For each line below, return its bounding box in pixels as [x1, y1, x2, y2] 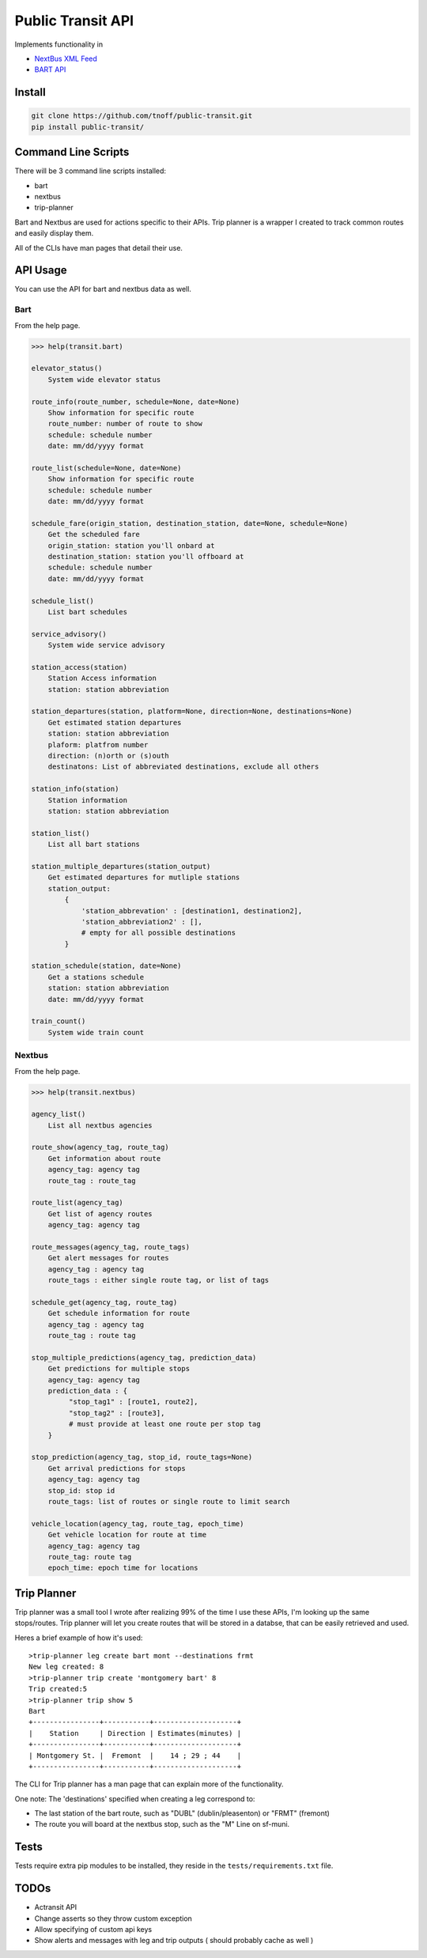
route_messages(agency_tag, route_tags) [31, 1242, 190, 1251]
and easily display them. [14, 229, 94, 238]
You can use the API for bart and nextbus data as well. [14, 285, 191, 294]
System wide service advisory [47, 641, 165, 650]
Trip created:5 [28, 1684, 88, 1694]
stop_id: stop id [47, 1486, 115, 1495]
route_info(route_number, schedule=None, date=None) [31, 397, 240, 406]
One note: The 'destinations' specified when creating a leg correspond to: [14, 1794, 255, 1803]
